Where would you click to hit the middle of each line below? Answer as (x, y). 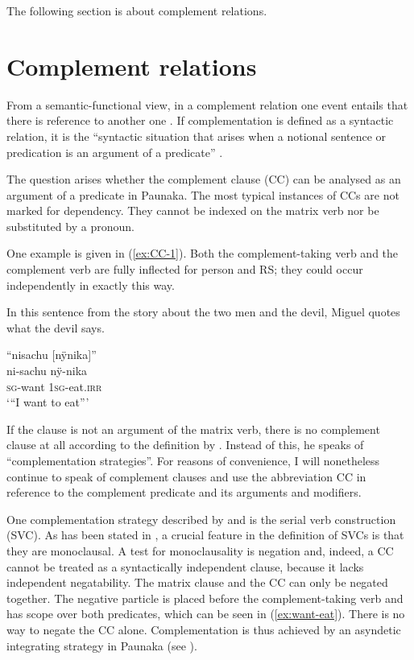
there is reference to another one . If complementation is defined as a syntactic (200, 120)
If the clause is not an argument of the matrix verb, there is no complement (193, 429)
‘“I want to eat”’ (48, 402)
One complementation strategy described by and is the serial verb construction (201, 519)
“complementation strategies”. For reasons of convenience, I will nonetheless (193, 460)
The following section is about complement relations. (137, 10)
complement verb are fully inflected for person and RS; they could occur (185, 269)
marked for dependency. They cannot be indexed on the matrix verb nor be (193, 210)
